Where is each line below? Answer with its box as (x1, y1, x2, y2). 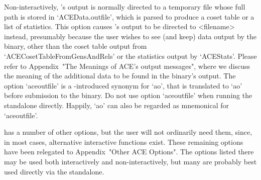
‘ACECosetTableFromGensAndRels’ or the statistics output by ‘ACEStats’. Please (4, 50, 257, 61)
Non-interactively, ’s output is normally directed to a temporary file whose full (4, 2, 245, 12)
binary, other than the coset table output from (4, 41, 147, 51)
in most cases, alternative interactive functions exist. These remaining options (4, 136, 243, 147)
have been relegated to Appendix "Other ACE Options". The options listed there (4, 146, 254, 157)
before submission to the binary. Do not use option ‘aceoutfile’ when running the (4, 90, 252, 101)
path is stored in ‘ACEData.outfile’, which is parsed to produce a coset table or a (4, 11, 254, 22)
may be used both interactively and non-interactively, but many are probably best (4, 156, 257, 166)
